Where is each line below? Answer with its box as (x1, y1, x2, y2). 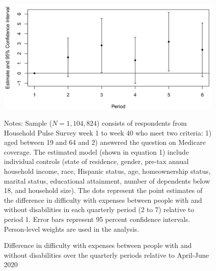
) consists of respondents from (97, 118, 187, 128)
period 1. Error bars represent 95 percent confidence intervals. (4, 214, 190, 224)
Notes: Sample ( (4, 118, 52, 128)
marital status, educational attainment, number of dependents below (4, 175, 210, 186)
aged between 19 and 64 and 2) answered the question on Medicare (4, 137, 206, 147)
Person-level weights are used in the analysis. (4, 223, 139, 234)
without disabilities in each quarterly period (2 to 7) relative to (4, 204, 194, 215)
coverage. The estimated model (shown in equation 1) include (4, 146, 189, 157)
